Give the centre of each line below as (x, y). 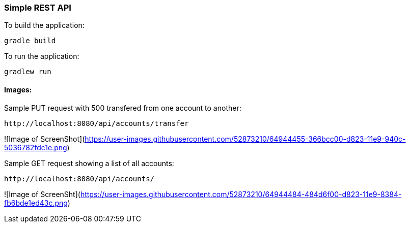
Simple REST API (38, 8)
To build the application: (44, 25)
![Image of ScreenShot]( (45, 139)
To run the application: (42, 56)
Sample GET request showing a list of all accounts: (89, 163)
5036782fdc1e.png (36, 147)
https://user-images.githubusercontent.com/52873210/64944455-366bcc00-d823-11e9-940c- (245, 139)
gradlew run (28, 72)
